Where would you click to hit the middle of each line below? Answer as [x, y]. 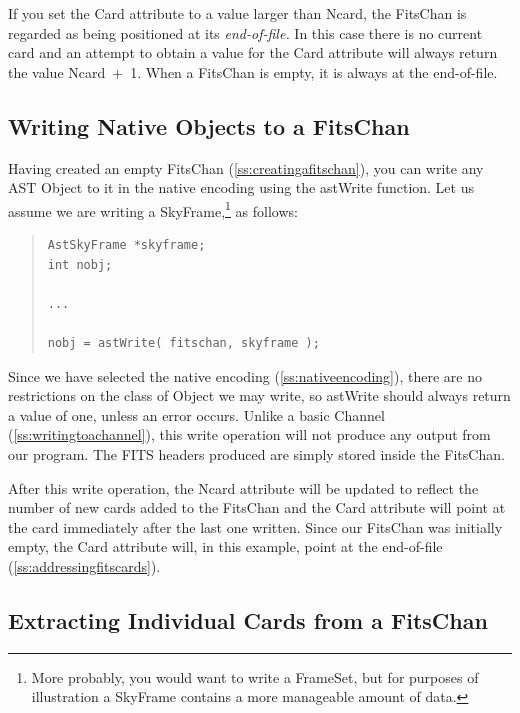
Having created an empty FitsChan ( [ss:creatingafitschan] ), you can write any [246, 167]
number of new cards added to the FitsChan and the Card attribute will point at [257, 507]
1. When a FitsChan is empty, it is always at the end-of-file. [314, 71]
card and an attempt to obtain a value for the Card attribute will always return [253, 52]
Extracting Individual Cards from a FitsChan [248, 619]
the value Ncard [57, 71]
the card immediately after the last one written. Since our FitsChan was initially [255, 526]
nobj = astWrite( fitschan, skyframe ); [183, 342]
